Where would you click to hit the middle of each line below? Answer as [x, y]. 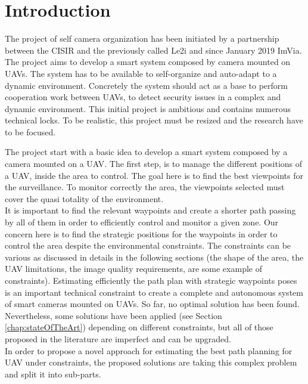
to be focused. [30, 131]
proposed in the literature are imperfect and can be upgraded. [118, 338]
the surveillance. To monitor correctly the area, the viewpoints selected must [145, 187]
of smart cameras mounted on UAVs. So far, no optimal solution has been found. [152, 304]
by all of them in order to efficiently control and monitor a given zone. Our [142, 222]
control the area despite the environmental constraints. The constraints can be [148, 245]
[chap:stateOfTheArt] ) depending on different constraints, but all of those [139, 327]
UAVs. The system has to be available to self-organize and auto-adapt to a [141, 73]
